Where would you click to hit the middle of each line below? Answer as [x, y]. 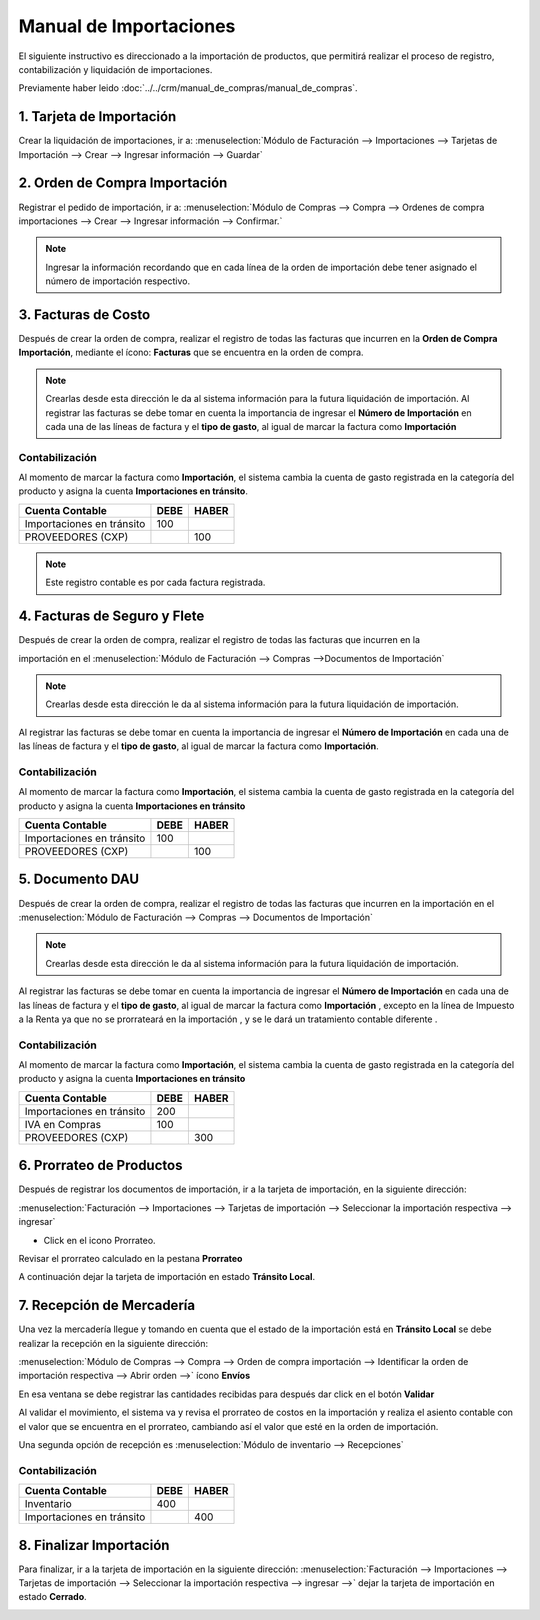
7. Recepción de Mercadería [106, 1305]
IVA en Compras [63, 1124]
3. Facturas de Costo [84, 314]
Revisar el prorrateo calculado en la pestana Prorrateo [130, 1258]
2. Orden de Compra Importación [123, 183]
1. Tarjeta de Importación [97, 116]
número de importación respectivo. [117, 281]
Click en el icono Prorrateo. [99, 1240]
